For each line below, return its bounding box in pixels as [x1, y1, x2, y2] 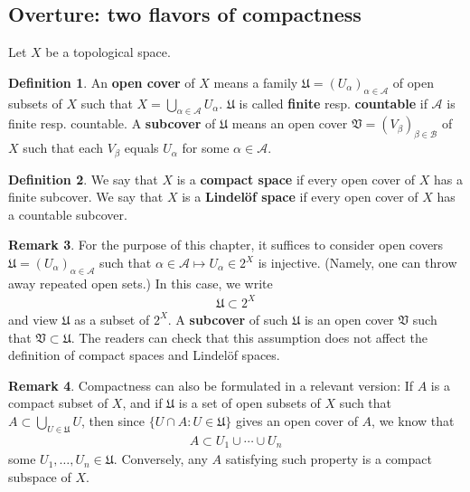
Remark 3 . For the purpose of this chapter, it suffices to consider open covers [8, 235, 444, 254]
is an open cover [304, 309, 394, 328]
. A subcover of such [167, 309, 288, 328]
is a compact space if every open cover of [176, 169, 416, 188]
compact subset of [8, 393, 108, 412]
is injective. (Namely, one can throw [258, 253, 457, 272]
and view [8, 309, 58, 328]
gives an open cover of [235, 411, 358, 430]
